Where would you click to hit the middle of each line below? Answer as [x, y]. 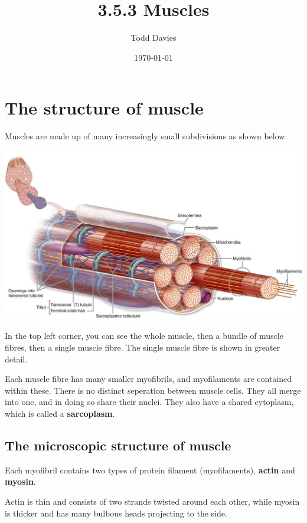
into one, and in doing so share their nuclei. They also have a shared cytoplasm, [149, 402]
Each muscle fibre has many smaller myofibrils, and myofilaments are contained [148, 379]
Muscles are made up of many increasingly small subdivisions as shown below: [146, 136]
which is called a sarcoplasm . [60, 413]
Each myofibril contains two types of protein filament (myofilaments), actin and [150, 470]
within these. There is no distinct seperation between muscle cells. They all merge [153, 390]
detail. [16, 359]
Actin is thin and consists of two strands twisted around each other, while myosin [152, 501]
